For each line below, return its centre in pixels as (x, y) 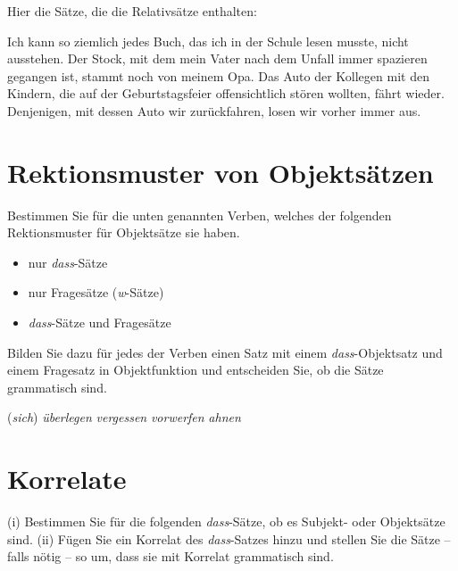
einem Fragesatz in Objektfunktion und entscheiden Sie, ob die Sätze (196, 370)
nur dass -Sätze (68, 262)
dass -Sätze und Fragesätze (100, 323)
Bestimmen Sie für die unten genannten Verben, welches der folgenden (200, 215)
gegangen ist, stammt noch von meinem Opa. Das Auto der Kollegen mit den (218, 75)
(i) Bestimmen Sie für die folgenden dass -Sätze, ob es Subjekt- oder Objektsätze (226, 521)
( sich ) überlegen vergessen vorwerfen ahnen (124, 417)
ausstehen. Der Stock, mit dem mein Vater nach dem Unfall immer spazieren (217, 58)
